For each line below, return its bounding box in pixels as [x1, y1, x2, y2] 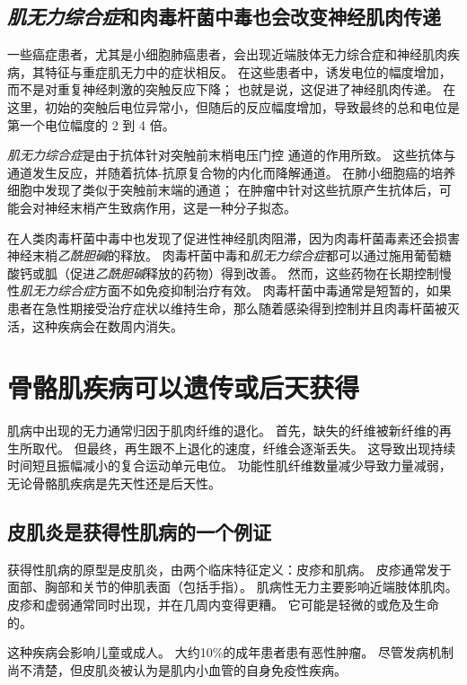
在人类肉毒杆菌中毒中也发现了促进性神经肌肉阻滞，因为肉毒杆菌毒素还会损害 [7, 228, 460, 247]
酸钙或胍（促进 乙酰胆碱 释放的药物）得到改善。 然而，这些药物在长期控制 [7, 263, 439, 282]
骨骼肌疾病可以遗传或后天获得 [7, 369, 360, 406]
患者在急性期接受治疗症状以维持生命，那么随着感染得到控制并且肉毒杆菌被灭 [7, 298, 460, 317]
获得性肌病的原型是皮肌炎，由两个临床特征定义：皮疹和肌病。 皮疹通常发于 [7, 559, 452, 578]
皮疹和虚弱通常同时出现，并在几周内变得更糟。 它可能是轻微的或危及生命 [7, 595, 439, 613]
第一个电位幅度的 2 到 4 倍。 [7, 115, 175, 134]
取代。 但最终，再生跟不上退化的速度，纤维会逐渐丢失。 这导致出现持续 [31, 438, 456, 457]
